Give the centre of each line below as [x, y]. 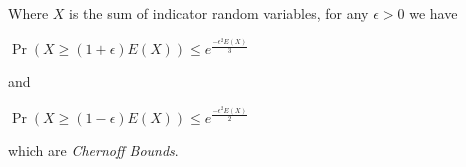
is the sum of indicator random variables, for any [219, 13]
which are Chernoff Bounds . [93, 149]
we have [433, 13]
